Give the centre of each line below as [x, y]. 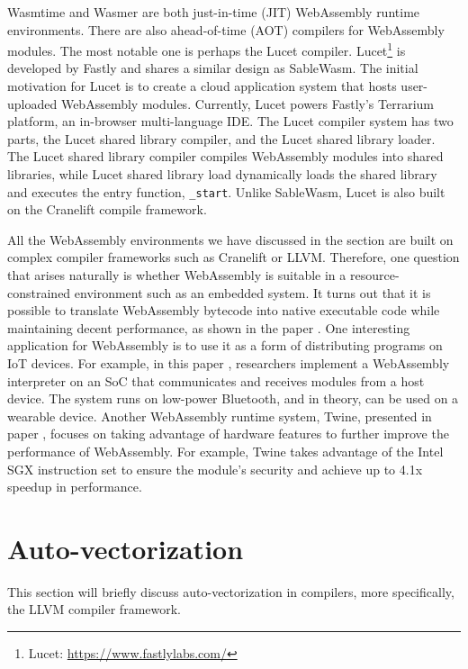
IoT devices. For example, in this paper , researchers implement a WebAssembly [229, 363]
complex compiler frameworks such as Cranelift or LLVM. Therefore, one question [234, 257]
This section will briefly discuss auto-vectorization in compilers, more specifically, [231, 591]
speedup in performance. [75, 487]
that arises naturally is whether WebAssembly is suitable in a [177, 275]
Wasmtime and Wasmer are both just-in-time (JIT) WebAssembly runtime [214, 12]
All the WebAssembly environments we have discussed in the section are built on [230, 239]
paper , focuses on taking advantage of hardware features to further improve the [228, 434]
